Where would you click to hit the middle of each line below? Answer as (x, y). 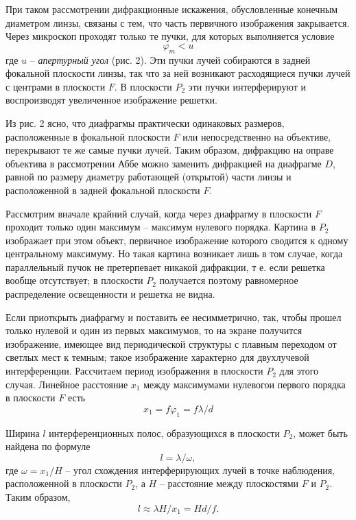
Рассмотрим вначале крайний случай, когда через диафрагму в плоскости (159, 213)
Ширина (23, 433)
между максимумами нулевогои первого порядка (245, 384)
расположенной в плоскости (64, 483)
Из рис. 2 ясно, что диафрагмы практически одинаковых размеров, (145, 122)
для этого (299, 371)
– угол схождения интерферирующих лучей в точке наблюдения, (200, 470)
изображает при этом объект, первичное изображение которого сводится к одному (177, 240)
